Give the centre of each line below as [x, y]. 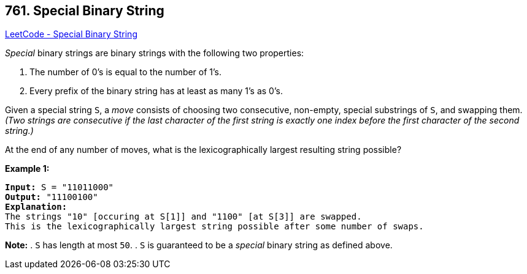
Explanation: [36, 207]
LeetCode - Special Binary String [71, 34]
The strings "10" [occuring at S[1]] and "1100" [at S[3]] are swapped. [183, 217]
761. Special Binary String [85, 11]
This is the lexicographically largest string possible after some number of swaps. [214, 227]
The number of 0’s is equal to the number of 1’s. [126, 72]
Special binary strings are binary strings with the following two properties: [155, 53]
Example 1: [27, 169]
